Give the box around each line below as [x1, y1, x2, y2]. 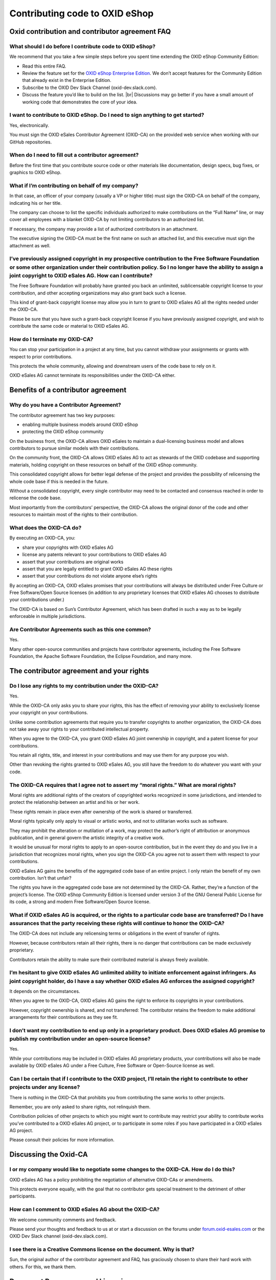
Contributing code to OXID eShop [9, 8, 154, 19]
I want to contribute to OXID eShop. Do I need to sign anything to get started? [9, 112, 204, 119]
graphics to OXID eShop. [9, 169, 62, 176]
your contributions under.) [9, 596, 65, 603]
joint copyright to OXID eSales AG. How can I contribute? [9, 272, 153, 279]
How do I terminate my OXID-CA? [9, 335, 94, 343]
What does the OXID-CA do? [9, 524, 82, 531]
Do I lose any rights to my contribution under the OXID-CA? [9, 682, 158, 689]
